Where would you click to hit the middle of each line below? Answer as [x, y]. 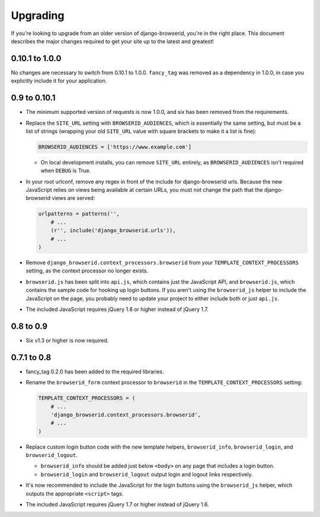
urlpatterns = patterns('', [79, 214]
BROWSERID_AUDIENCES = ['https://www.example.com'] [115, 147]
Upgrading [38, 15]
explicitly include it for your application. [59, 81]
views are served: [73, 198]
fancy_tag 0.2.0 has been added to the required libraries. [95, 372]
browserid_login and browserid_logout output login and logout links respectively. [147, 474]
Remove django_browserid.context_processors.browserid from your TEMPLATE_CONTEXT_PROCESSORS [162, 262]
